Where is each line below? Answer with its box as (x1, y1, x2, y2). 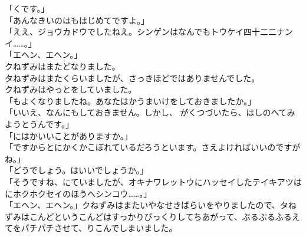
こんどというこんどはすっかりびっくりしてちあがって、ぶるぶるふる (29, 210, 292, 222)
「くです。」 (5, 2, 50, 14)
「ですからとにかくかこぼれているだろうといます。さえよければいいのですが (5, 141, 301, 153)
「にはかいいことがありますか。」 (5, 129, 133, 141)
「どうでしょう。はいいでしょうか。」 (5, 164, 149, 176)
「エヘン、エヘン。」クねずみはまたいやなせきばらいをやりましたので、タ (5, 199, 288, 211)
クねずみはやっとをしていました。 (5, 83, 137, 96)
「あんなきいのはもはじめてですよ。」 (5, 14, 149, 26)
